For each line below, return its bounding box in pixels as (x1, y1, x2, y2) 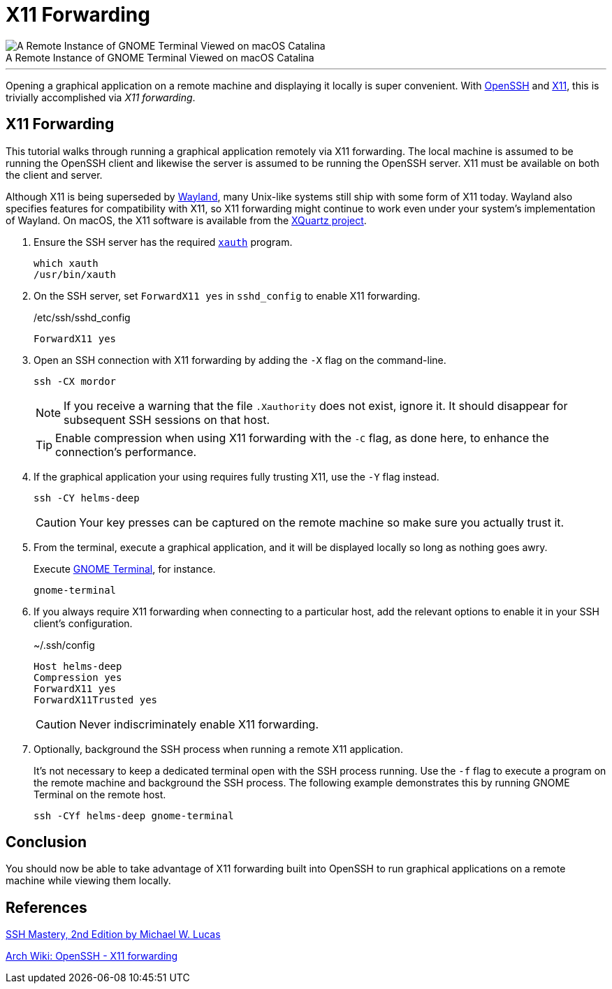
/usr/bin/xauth (34, 268, 117, 280)
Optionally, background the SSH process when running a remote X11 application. (34, 742, 403, 755)
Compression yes (34, 671, 122, 683)
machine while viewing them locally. (6, 874, 171, 887)
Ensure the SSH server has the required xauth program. (34, 235, 293, 248)
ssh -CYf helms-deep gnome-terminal (34, 809, 234, 821)
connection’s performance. (55, 444, 197, 459)
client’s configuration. (34, 617, 133, 629)
